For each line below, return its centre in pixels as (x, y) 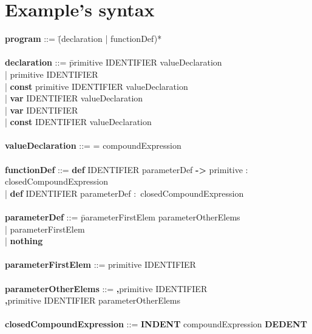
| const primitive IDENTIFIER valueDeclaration (97, 86)
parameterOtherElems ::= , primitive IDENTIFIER (106, 288)
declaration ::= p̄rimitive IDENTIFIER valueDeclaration (114, 62)
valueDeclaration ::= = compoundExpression (93, 145)
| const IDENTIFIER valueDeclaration (78, 122)
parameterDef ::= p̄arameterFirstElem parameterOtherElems (123, 217)
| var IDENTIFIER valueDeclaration (74, 98)
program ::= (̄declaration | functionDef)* (83, 39)
